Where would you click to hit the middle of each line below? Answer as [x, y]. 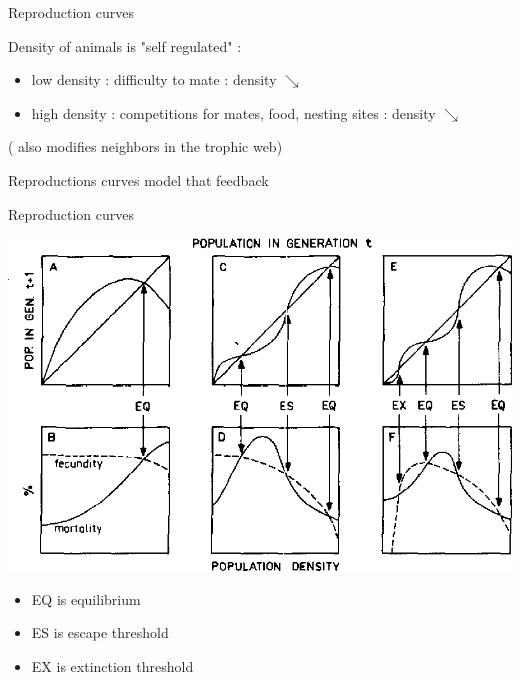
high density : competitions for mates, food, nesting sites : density [233, 112]
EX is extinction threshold [112, 665]
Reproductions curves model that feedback [138, 179]
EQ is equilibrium [86, 598]
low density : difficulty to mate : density [154, 79]
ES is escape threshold [100, 632]
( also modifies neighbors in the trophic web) [145, 146]
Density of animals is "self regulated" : [125, 45]
